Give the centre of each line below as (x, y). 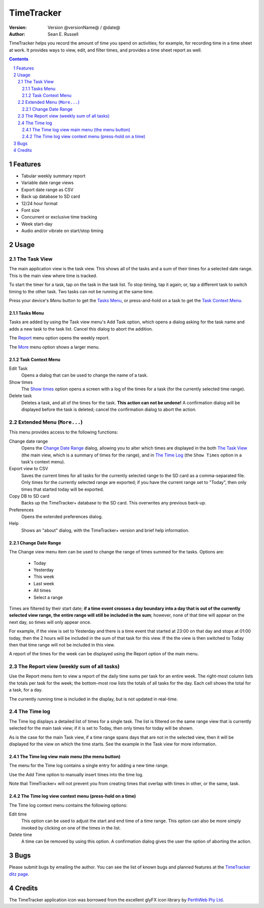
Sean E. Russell (63, 34)
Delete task (20, 396)
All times (42, 591)
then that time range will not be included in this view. (62, 645)
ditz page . (19, 874)
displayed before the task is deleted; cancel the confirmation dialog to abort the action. (109, 409)
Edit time (18, 814)
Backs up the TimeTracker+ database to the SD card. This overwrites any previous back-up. (114, 503)
